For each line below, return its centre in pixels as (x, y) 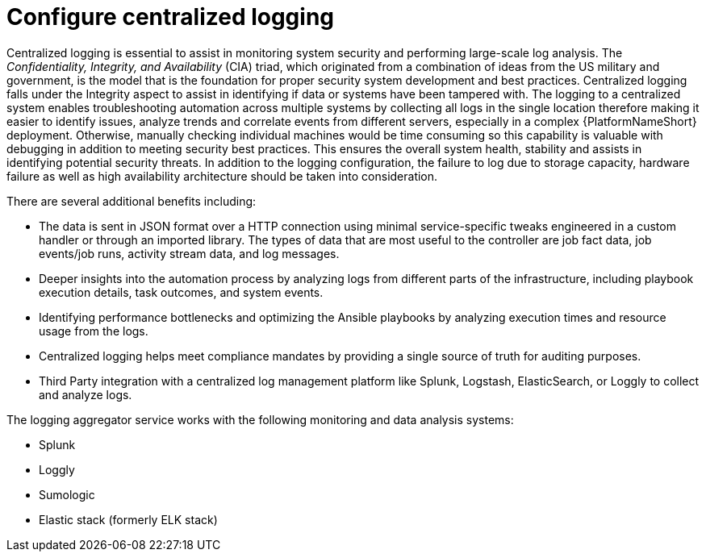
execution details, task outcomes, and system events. (181, 292)
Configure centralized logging (171, 17)
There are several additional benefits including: (132, 201)
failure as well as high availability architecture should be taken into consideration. (222, 176)
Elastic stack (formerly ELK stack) (128, 519)
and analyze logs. (86, 394)
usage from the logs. (94, 331)
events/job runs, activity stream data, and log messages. (189, 253)
